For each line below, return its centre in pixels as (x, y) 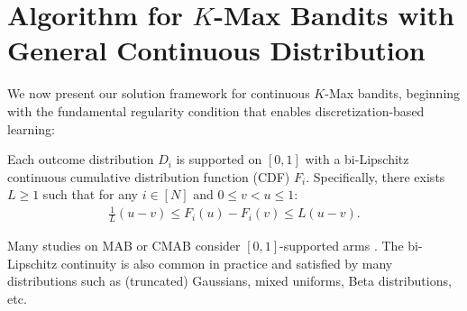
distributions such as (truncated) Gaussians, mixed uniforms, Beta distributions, (229, 281)
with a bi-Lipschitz (357, 159)
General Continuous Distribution (216, 50)
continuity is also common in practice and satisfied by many (227, 263)
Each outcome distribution (81, 159)
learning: (31, 128)
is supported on (219, 159)
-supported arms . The (342, 246)
